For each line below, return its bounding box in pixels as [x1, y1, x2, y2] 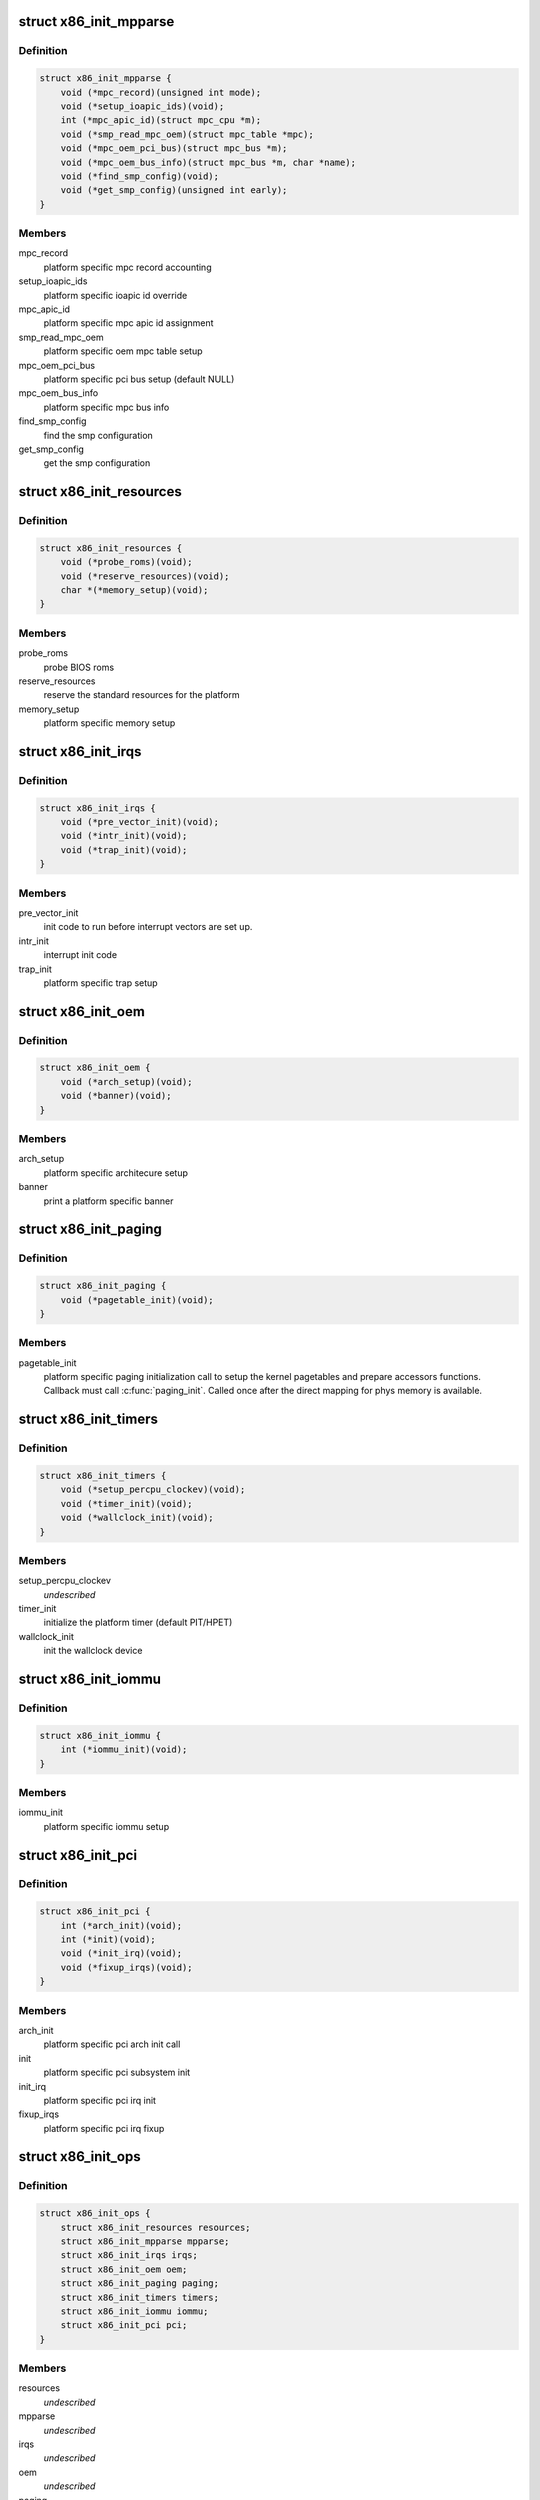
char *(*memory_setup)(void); [60, 585, 209, 596]
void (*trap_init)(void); [60, 844, 188, 855]
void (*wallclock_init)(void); [60, 1512, 214, 1524]
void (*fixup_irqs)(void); [60, 1961, 194, 1973]
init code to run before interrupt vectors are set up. [43, 921, 253, 933]
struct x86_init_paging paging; [60, 2278, 220, 2289]
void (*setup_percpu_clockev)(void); [60, 1484, 246, 1495]
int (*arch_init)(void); [60, 1920, 183, 1931]
